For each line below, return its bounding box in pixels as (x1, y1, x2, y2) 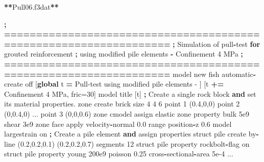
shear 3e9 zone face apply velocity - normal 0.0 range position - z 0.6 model (4, 118, 232, 129)
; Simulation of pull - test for (173, 38, 260, 49)
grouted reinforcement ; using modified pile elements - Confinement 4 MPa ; (4, 48, 243, 59)
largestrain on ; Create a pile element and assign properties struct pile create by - (4, 128, 259, 139)
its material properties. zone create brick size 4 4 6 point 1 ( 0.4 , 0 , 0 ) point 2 (4, 98, 240, 109)
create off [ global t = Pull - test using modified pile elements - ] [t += (4, 78, 224, 89)
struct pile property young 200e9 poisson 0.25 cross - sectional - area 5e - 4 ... (4, 148, 233, 159)
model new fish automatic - (173, 68, 256, 79)
